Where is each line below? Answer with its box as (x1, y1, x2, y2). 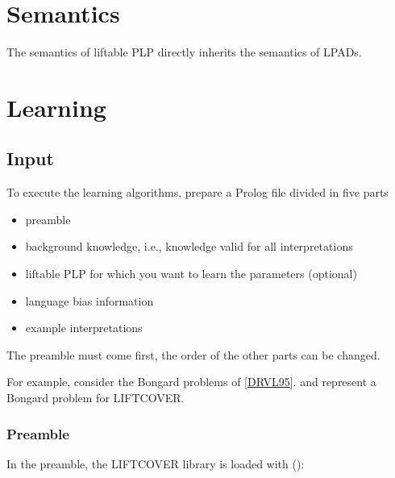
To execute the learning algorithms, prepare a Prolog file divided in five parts (6, 184, 389, 201)
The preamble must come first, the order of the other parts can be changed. (6, 346, 380, 363)
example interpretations (25, 319, 143, 336)
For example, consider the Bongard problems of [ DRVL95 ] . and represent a (6, 373, 376, 390)
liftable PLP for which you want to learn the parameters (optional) (25, 265, 357, 282)
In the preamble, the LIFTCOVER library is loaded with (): (6, 455, 305, 472)
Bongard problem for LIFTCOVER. (6, 389, 185, 406)
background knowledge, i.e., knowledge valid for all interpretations (25, 238, 353, 255)
